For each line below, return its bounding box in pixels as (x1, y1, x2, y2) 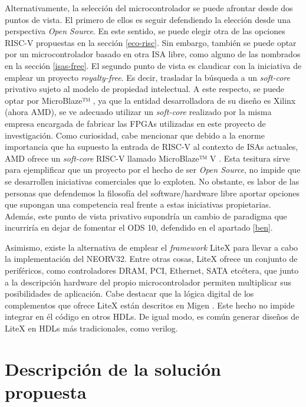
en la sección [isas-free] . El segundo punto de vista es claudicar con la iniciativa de (5, 59, 302, 71)
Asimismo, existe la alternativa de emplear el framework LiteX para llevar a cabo (5, 241, 298, 253)
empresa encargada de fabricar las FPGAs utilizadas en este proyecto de (5, 117, 266, 129)
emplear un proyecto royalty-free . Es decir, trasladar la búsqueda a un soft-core (5, 71, 291, 83)
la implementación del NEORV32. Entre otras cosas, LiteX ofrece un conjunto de (5, 252, 298, 265)
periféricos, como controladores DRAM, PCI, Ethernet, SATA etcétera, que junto (5, 264, 299, 277)
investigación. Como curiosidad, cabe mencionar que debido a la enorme (5, 129, 265, 141)
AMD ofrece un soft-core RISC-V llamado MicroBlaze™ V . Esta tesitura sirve (5, 152, 290, 164)
